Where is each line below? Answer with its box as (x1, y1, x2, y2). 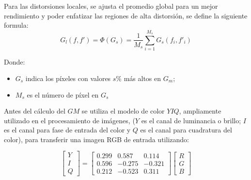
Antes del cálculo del (4, 106, 65, 116)
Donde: (4, 57, 25, 67)
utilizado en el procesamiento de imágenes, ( (4, 115, 135, 125)
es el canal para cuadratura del (140, 125, 232, 135)
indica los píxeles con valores (25, 73, 111, 83)
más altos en (124, 73, 161, 83)
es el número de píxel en (27, 89, 99, 99)
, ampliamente (179, 106, 221, 116)
